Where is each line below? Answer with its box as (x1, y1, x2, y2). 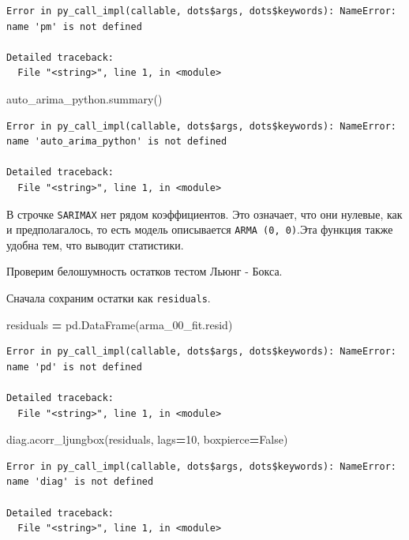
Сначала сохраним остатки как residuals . (6, 290, 211, 306)
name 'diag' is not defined (6, 476, 154, 488)
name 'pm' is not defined (6, 21, 142, 32)
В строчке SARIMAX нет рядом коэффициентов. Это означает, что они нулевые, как (6, 205, 403, 222)
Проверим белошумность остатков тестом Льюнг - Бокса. (6, 263, 283, 279)
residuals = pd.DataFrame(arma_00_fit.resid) (6, 316, 233, 332)
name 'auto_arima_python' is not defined (6, 136, 227, 148)
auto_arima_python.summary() (6, 90, 163, 107)
